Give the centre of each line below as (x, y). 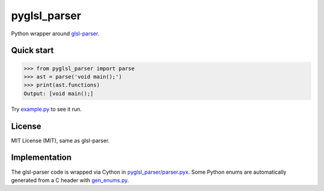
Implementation (41, 158)
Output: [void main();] (59, 93)
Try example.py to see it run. (46, 109)
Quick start (32, 51)
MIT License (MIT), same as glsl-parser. (61, 140)
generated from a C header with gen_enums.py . (70, 180)
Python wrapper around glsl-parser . (55, 34)
